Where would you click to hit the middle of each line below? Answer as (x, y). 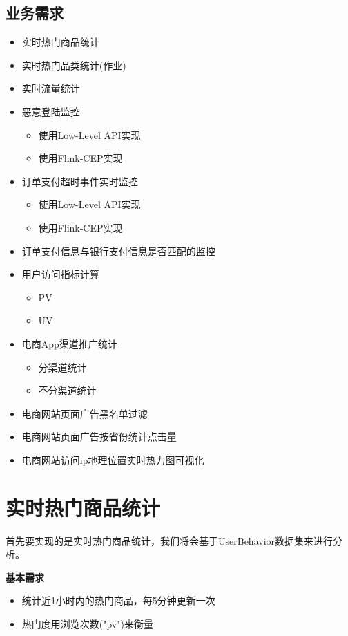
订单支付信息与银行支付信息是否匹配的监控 (118, 251)
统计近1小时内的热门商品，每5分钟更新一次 (118, 600)
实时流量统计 (51, 88)
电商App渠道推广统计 (69, 343)
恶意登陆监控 (51, 111)
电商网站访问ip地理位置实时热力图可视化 (113, 459)
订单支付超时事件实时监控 (80, 181)
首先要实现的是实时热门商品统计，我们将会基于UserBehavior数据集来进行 (170, 540)
